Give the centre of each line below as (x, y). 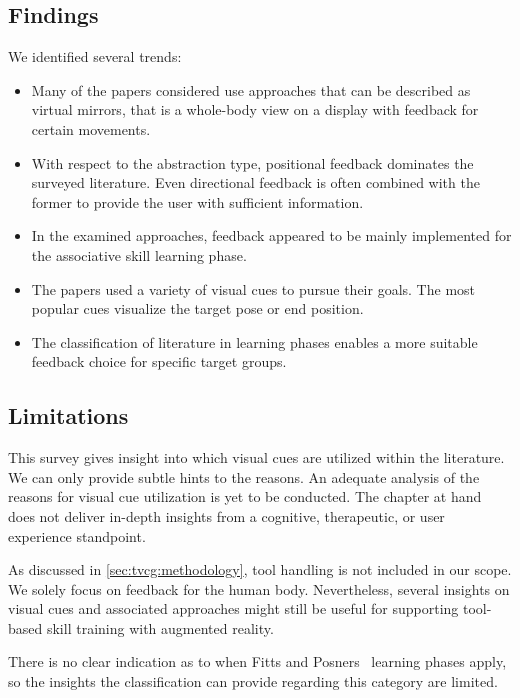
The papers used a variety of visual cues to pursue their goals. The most (253, 288)
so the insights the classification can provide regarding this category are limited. (253, 681)
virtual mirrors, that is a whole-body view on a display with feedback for (255, 109)
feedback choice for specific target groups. (159, 361)
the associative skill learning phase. (139, 254)
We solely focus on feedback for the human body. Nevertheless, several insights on (259, 588)
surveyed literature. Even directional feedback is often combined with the (255, 182)
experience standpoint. (77, 535)
